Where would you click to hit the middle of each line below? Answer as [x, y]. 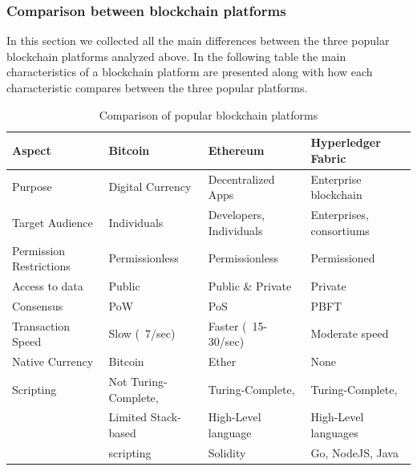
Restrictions [41, 266]
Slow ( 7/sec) [142, 333]
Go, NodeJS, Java [354, 452]
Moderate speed [350, 333]
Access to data [48, 285]
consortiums [340, 230]
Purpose [32, 187]
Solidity [227, 452]
